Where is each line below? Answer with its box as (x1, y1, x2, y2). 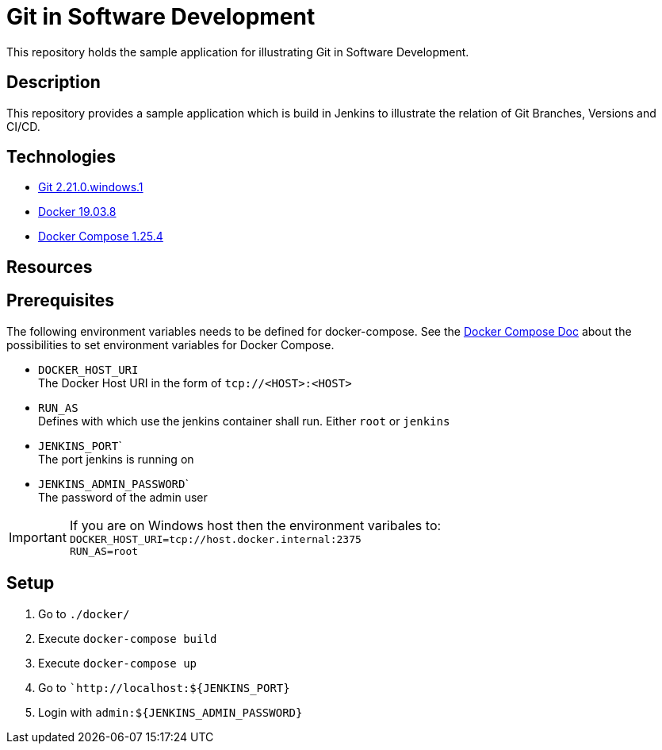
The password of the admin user (38, 490, 208, 504)
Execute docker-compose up (38, 656, 197, 670)
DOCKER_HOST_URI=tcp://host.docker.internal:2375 (69, 533, 362, 545)
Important (9, 529, 67, 545)
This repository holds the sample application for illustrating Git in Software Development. (6, 44, 469, 59)
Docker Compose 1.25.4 (38, 229, 163, 244)
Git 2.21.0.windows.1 (38, 180, 143, 194)
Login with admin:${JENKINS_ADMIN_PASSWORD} (38, 705, 303, 719)
